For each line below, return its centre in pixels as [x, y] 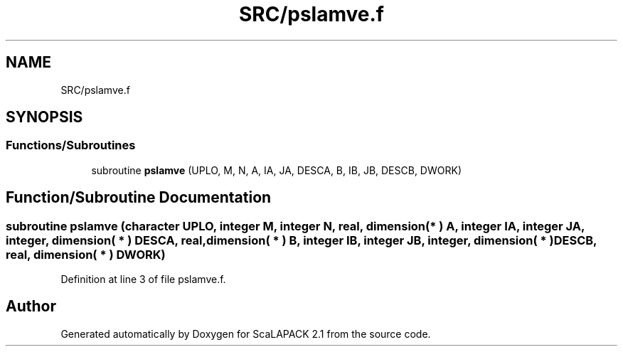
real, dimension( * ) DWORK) [86, 254]
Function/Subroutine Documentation [139, 198]
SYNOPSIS [44, 117]
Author [31, 306]
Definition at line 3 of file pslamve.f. [143, 279]
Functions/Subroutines [71, 145]
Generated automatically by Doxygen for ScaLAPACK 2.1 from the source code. [246, 334]
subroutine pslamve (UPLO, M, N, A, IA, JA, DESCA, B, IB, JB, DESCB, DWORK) [276, 170]
